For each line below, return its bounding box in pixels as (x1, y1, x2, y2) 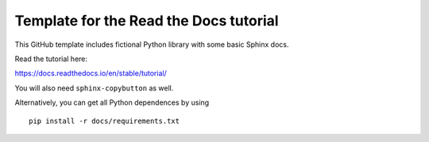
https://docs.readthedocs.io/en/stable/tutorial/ (14, 68, 167, 79)
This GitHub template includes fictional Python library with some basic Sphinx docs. (14, 40, 289, 49)
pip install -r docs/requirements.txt (29, 116, 180, 125)
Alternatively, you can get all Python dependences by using (14, 98, 210, 107)
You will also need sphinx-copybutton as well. (14, 83, 174, 93)
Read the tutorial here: (14, 54, 87, 63)
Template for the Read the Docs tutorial (14, 12, 279, 29)
